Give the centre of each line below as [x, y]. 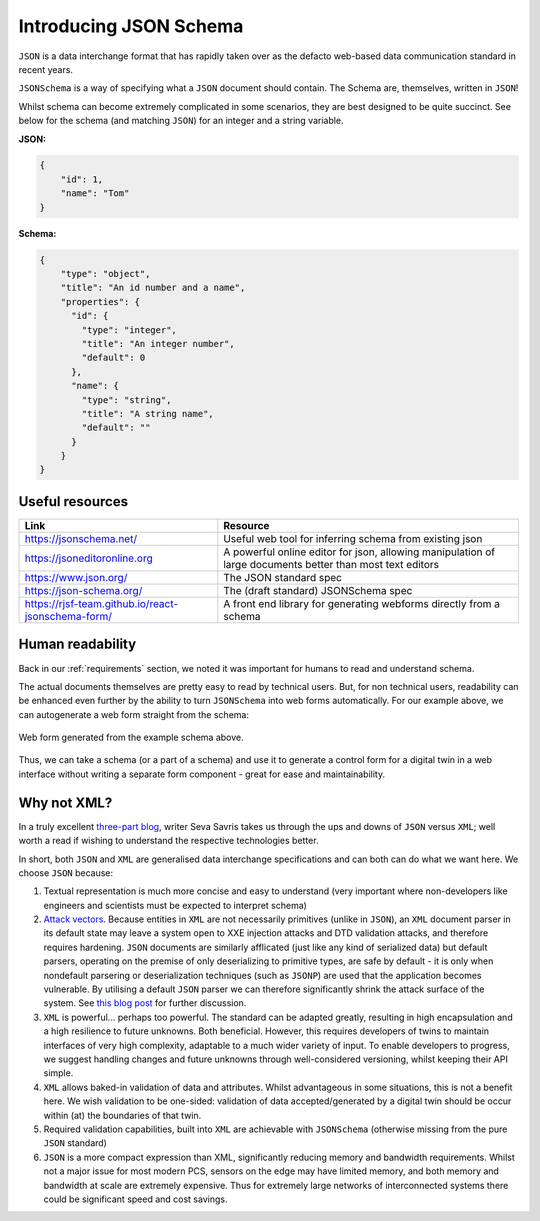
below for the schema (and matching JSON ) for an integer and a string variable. [181, 121]
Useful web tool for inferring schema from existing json [353, 538]
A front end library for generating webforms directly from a [361, 603]
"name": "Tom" [95, 193]
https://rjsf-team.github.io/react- [101, 603]
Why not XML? [65, 802]
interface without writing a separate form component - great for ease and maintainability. [201, 774]
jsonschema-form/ [68, 616]
